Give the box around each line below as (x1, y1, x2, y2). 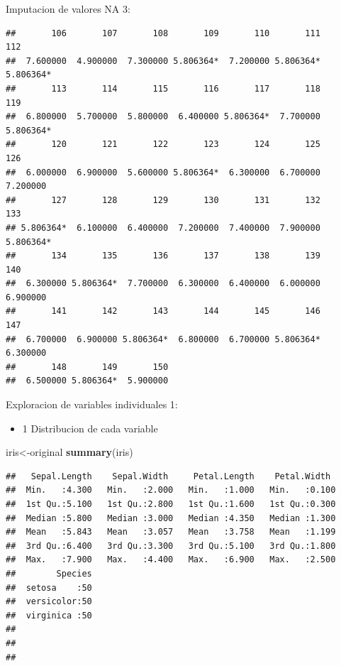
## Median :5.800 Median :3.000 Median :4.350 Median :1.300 (6, 513, 336, 523)
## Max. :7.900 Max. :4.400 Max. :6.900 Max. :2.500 (6, 555, 336, 565)
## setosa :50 (6, 582, 92, 593)
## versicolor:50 (6, 596, 92, 607)
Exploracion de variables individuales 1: (6, 397, 178, 412)
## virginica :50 (6, 610, 92, 621)
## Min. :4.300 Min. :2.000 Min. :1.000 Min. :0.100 (6, 485, 336, 496)
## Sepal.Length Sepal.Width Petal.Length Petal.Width (6, 471, 331, 481)
